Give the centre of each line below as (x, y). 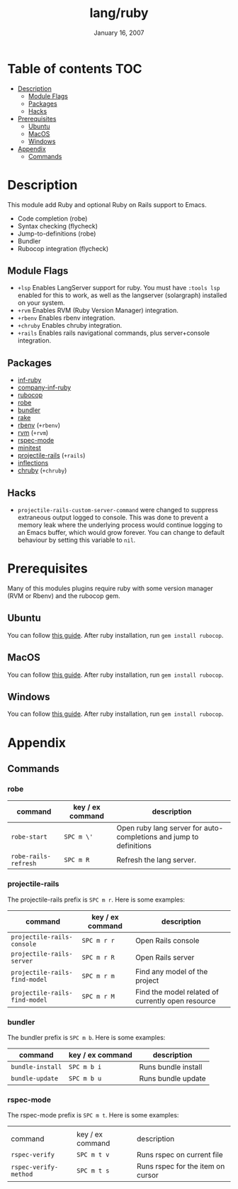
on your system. (41, 303)
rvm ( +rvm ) (33, 433)
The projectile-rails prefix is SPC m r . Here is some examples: (96, 900)
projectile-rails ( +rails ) (51, 455)
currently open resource (176, 1000)
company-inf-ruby (44, 387)
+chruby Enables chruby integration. (70, 326)
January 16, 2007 (119, 33)
